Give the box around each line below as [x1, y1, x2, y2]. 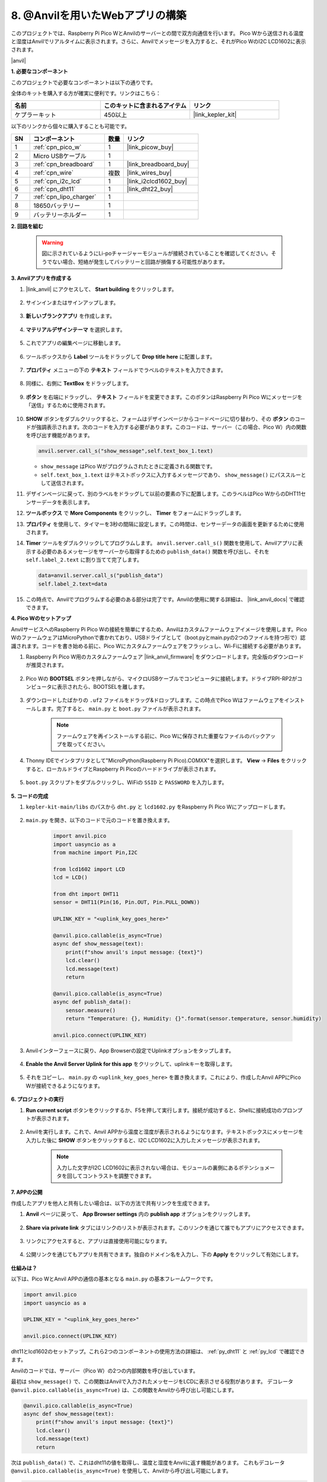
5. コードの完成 [11, 792, 49, 800]
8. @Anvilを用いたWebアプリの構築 [11, 9, 187, 22]
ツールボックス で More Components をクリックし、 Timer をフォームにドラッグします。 [25, 510, 245, 517]
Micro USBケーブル [33, 152, 87, 160]
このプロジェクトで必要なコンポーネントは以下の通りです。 [11, 79, 156, 86]
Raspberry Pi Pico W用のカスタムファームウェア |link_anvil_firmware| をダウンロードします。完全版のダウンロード [25, 653, 304, 660]
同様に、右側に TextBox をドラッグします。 [25, 380, 132, 387]
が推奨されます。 [25, 662, 68, 669]
